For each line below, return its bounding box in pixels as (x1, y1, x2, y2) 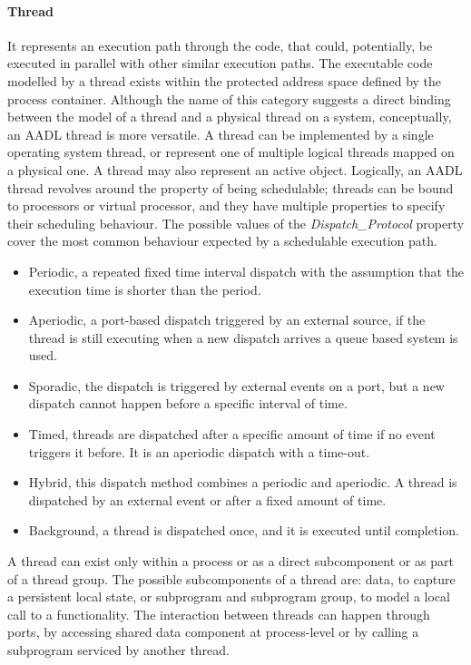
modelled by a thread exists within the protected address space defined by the (7, 71, 442, 90)
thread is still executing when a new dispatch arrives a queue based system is (28, 328, 458, 347)
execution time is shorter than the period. (28, 279, 261, 298)
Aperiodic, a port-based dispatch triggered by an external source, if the (28, 310, 426, 329)
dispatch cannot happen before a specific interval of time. (28, 394, 348, 413)
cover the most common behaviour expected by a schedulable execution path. (7, 231, 437, 250)
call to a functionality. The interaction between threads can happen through (7, 604, 430, 623)
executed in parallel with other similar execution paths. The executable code (7, 54, 433, 73)
